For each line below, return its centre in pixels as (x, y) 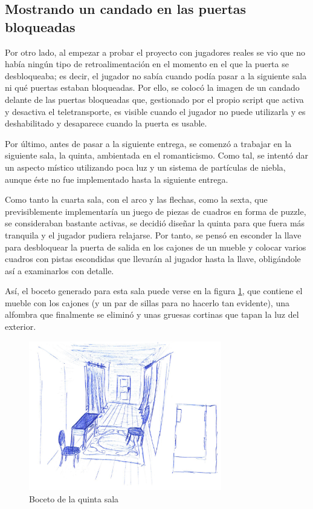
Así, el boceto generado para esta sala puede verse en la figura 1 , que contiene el (154, 291)
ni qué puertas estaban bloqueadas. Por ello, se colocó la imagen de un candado (152, 87)
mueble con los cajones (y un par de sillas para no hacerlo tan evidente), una (147, 302)
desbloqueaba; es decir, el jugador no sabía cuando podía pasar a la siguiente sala (156, 75)
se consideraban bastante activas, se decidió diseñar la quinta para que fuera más (155, 223)
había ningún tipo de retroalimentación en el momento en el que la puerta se (147, 64)
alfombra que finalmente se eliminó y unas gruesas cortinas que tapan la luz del (152, 314)
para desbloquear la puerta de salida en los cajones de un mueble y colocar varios (156, 247)
